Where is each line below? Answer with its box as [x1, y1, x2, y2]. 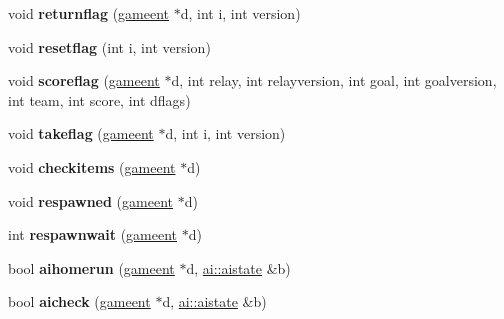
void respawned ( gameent [8, 190, 173, 211]
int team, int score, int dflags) [8, 89, 191, 110]
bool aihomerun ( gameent [8, 257, 175, 278]
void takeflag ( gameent [8, 123, 154, 144]
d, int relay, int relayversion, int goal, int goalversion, [171, 70, 497, 91]
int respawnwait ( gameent [8, 224, 178, 245]
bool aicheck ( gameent [8, 291, 151, 312]
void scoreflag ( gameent [8, 70, 160, 91]
